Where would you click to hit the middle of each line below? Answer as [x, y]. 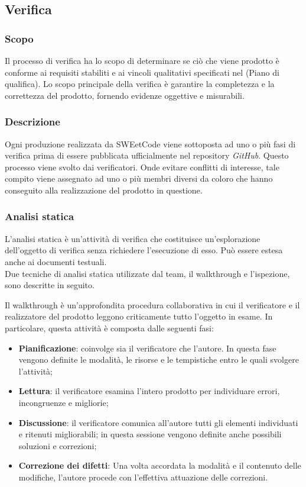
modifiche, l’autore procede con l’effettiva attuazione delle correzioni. [143, 477]
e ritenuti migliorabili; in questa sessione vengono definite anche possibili [150, 434]
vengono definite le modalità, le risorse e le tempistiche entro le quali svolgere [159, 359]
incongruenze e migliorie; [64, 402]
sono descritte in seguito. [50, 285]
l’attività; [35, 371]
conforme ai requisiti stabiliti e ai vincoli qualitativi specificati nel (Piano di [142, 72]
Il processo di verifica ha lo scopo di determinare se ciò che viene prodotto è [142, 60]
